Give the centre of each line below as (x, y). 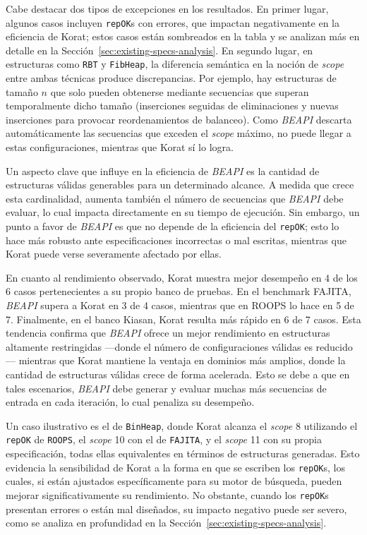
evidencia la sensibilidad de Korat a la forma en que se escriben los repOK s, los (175, 467)
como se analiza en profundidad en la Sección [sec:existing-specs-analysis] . (166, 523)
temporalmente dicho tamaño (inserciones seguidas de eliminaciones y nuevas (172, 106)
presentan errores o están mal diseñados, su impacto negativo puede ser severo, (176, 509)
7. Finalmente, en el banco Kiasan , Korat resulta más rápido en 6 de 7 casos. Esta (183, 319)
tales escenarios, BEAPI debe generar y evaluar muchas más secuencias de (166, 388)
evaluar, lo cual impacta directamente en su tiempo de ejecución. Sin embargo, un (183, 212)
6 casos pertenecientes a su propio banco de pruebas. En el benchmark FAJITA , (179, 291)
